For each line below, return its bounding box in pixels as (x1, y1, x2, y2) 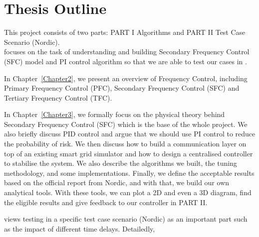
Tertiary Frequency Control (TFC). (4, 92, 112, 103)
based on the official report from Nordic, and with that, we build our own (4, 177, 230, 188)
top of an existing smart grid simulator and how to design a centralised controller (4, 148, 253, 158)
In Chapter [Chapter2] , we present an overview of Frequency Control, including (4, 73, 248, 83)
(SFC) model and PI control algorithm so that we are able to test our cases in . (4, 56, 247, 66)
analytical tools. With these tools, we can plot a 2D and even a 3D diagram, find (4, 187, 252, 198)
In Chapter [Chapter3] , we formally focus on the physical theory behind (4, 109, 225, 119)
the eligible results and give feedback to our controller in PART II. (4, 197, 208, 207)
